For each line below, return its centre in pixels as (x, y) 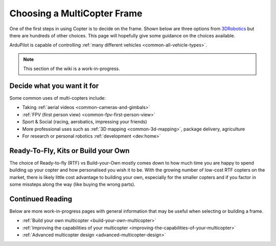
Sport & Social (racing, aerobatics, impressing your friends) (85, 122)
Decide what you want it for (54, 86)
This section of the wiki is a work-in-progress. (72, 69)
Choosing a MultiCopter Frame (76, 13)
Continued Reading (41, 199)
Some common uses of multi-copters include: (57, 98)
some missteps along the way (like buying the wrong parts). (72, 185)
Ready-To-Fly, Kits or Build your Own (70, 151)
